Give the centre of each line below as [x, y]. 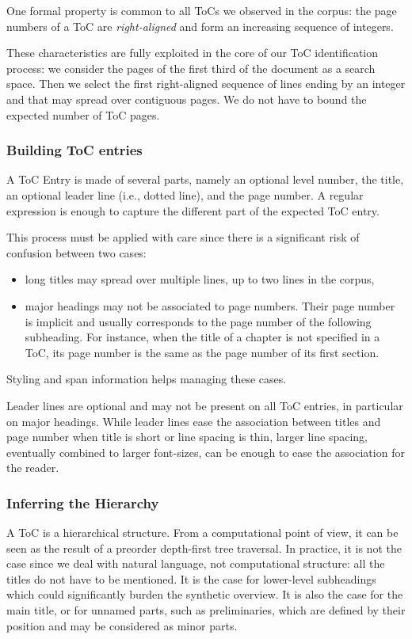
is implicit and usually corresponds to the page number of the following [198, 321]
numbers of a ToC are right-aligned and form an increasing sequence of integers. [200, 26]
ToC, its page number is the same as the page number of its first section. [202, 352]
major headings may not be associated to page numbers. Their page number [210, 305]
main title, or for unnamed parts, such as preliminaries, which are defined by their [206, 610]
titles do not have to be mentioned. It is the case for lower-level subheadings [191, 578]
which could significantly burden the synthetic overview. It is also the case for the [205, 594]
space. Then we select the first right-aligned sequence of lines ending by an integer [206, 84]
